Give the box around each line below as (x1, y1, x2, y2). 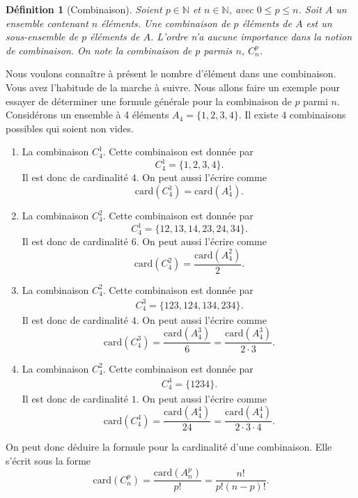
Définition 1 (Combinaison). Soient (6, 2, 162, 16)
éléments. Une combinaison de (101, 15, 231, 30)
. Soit (298, 2, 322, 16)
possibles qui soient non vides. (6, 120, 134, 135)
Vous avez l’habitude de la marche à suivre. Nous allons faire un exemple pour (6, 79, 340, 94)
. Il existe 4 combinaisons (238, 107, 346, 122)
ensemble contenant (6, 15, 88, 30)
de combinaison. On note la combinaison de (6, 42, 192, 57)
